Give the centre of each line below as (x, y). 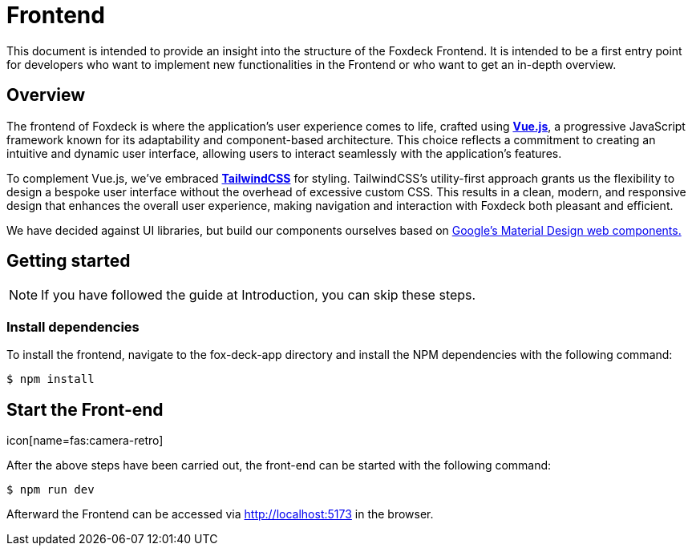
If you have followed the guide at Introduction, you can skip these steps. (259, 295)
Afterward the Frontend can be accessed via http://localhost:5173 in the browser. (220, 514)
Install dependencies (73, 326)
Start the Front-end (85, 409)
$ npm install (51, 379)
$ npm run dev (51, 490)
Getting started (69, 261)
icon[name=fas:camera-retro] (85, 441)
